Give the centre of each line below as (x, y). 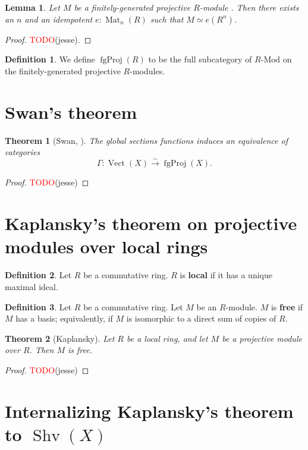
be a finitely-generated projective (132, 7)
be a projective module (262, 338)
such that (167, 19)
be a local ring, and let (167, 338)
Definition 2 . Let (38, 275)
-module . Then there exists (249, 7)
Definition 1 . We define (50, 59)
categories (23, 152)
